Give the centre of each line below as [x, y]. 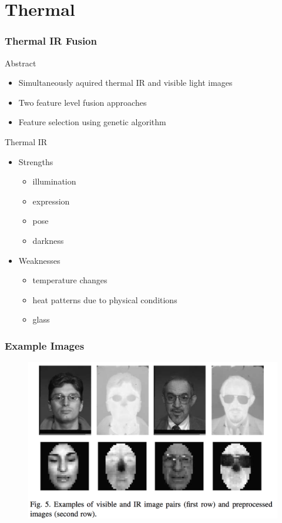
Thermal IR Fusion [51, 41]
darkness [48, 240]
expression [51, 201]
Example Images [45, 345]
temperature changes [70, 280]
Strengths [36, 161]
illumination [54, 181]
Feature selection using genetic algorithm [92, 122]
